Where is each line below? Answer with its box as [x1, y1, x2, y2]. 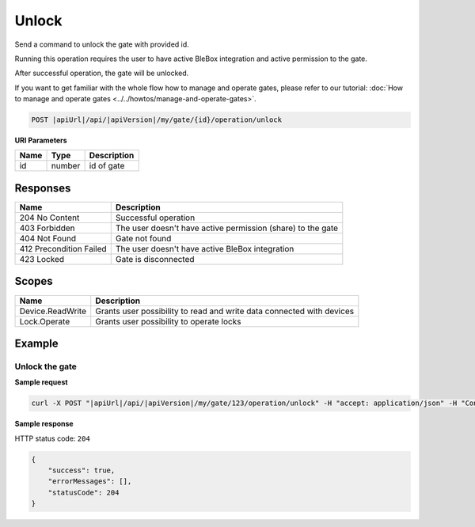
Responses [14, 181, 71, 195]
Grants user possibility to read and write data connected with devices [95, 305, 355, 317]
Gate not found [115, 233, 172, 244]
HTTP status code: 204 [14, 434, 90, 443]
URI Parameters [14, 135, 67, 146]
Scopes [14, 275, 53, 288]
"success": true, [47, 466, 116, 475]
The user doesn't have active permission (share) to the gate [115, 222, 339, 233]
